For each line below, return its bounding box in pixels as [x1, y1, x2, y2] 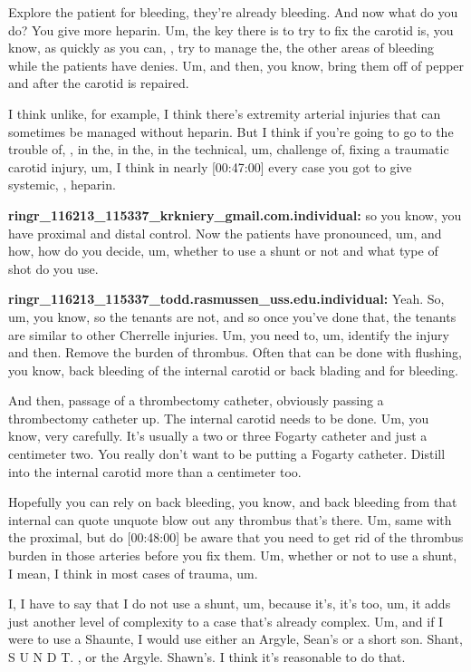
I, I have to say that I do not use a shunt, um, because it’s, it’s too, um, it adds [8, 594, 451, 613]
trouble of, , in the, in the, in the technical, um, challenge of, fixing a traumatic [8, 140, 449, 159]
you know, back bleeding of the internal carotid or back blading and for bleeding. [8, 360, 458, 379]
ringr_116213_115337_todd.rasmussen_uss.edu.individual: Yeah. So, [8, 289, 445, 308]
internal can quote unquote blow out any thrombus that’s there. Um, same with [8, 510, 452, 529]
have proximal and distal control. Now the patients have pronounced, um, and [8, 223, 442, 242]
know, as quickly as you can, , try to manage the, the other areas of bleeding [8, 38, 435, 57]
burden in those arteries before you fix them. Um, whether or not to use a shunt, [8, 546, 457, 565]
